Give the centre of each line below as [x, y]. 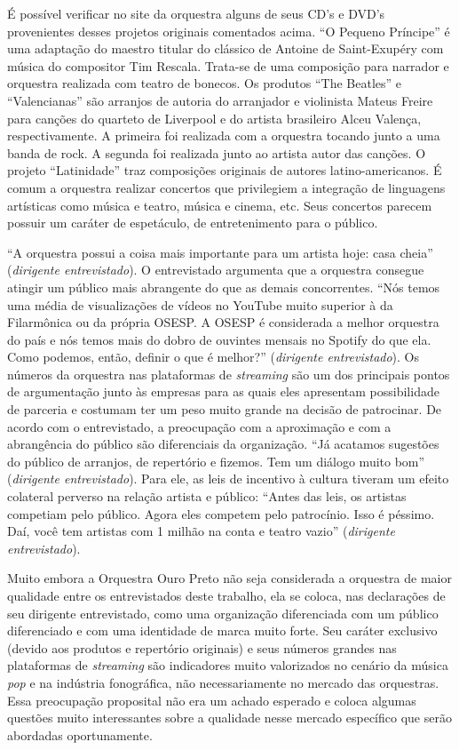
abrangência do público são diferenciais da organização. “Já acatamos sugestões [223, 444]
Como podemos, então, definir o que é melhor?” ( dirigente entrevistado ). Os [214, 357]
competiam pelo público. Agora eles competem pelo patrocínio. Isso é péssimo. [221, 513]
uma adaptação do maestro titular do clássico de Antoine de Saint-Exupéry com [226, 48]
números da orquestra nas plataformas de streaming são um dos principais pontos [229, 374]
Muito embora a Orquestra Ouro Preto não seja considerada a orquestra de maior [229, 578]
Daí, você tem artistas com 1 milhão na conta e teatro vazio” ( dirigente [201, 531]
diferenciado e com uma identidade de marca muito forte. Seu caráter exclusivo [222, 630]
